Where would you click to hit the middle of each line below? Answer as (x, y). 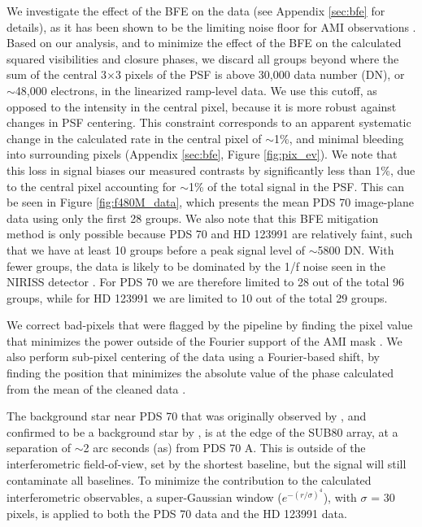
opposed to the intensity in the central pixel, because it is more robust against (202, 106)
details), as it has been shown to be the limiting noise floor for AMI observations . (211, 26)
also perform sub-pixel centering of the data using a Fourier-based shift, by (193, 357)
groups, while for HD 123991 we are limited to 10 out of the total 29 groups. (197, 297)
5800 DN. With (356, 249)
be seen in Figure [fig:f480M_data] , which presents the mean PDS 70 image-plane (211, 202)
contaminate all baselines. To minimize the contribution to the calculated (189, 479)
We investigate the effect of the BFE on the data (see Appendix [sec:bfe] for (196, 11)
